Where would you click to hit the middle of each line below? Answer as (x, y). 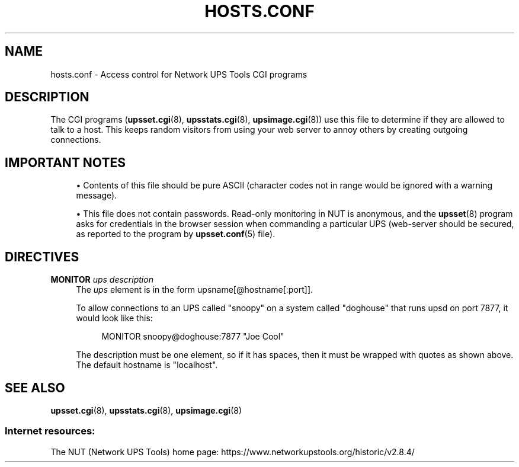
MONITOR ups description (102, 280)
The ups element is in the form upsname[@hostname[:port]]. (195, 290)
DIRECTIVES (42, 257)
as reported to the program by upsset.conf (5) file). (176, 234)
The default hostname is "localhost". (147, 365)
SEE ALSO (35, 388)
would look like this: (114, 318)
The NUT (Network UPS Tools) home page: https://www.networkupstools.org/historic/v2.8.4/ (233, 452)
